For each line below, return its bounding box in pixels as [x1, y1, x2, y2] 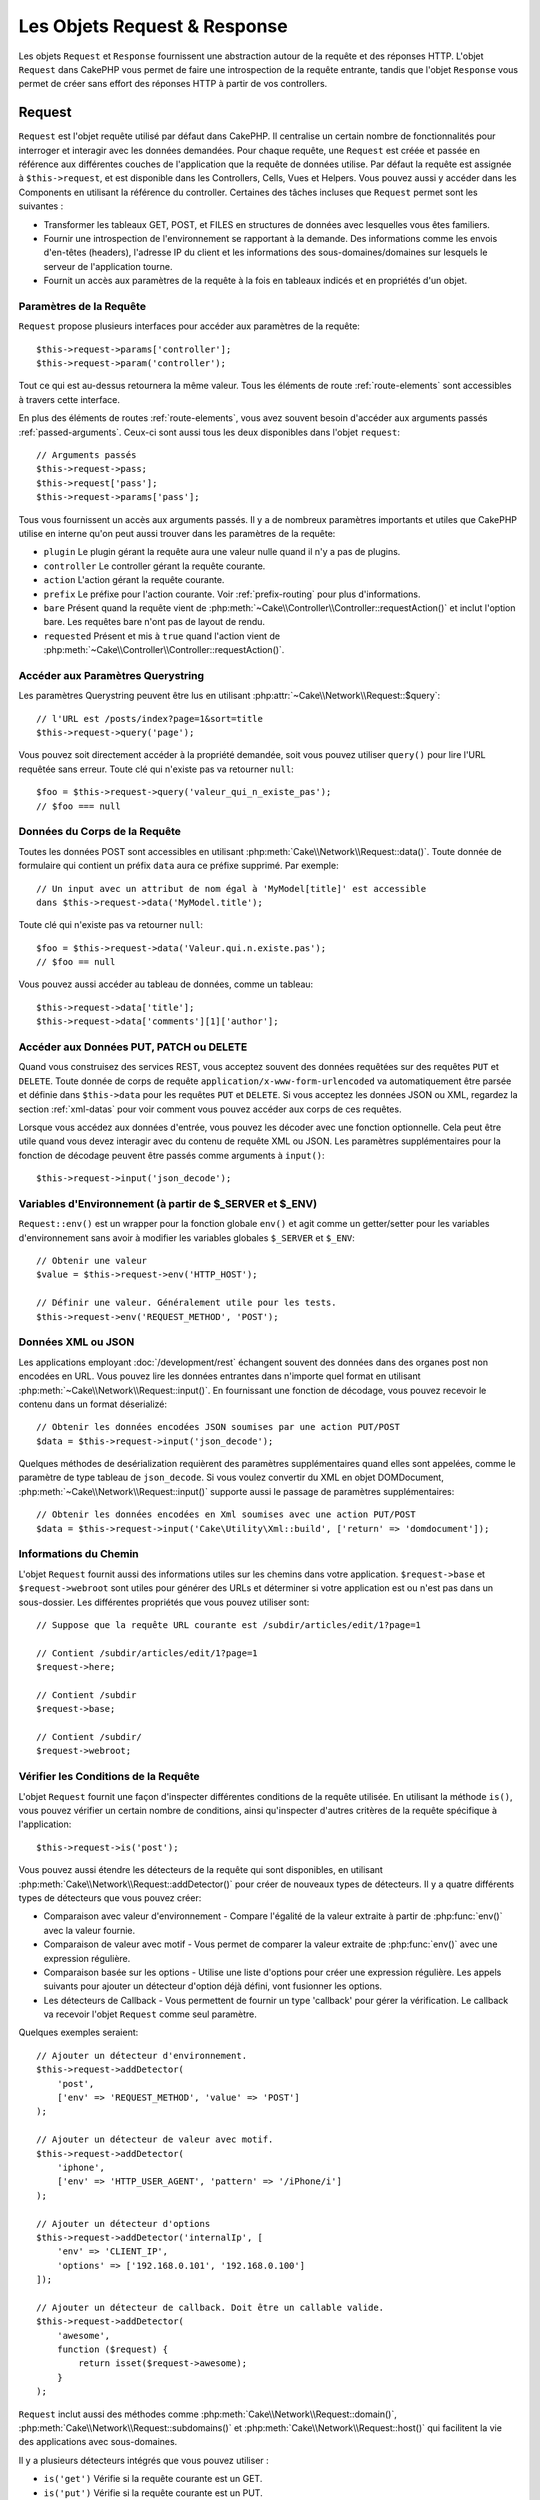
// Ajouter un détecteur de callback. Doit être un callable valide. [36, 2301, 385, 2313]
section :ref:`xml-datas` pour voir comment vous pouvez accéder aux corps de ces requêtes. [18, 1103, 402, 1115]
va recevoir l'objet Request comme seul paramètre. [43, 2008, 257, 2020]
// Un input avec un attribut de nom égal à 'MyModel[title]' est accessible [36, 883, 427, 894]
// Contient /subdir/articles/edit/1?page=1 [36, 1647, 259, 1659]
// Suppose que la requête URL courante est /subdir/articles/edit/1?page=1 [36, 1619, 422, 1630]
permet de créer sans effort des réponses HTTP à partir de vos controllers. [18, 78, 328, 90]
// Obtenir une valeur [36, 1255, 148, 1267]
